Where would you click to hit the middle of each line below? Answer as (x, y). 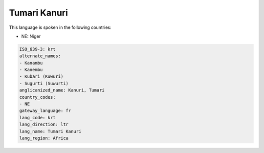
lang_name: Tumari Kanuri (50, 131)
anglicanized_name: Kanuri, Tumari (62, 90)
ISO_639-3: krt (37, 49)
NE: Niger (31, 36)
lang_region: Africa (44, 138)
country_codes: (37, 97)
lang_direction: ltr (44, 124)
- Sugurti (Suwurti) (44, 83)
